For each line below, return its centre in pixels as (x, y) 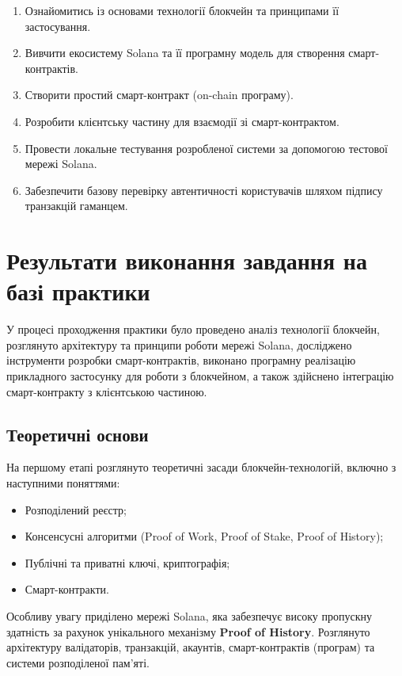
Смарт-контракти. (67, 589)
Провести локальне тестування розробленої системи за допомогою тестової (206, 148)
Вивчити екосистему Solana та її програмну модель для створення (185, 53)
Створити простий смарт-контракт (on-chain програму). (159, 95)
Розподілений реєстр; (76, 509)
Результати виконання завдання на (187, 260)
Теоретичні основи (78, 434)
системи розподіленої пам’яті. (78, 662)
